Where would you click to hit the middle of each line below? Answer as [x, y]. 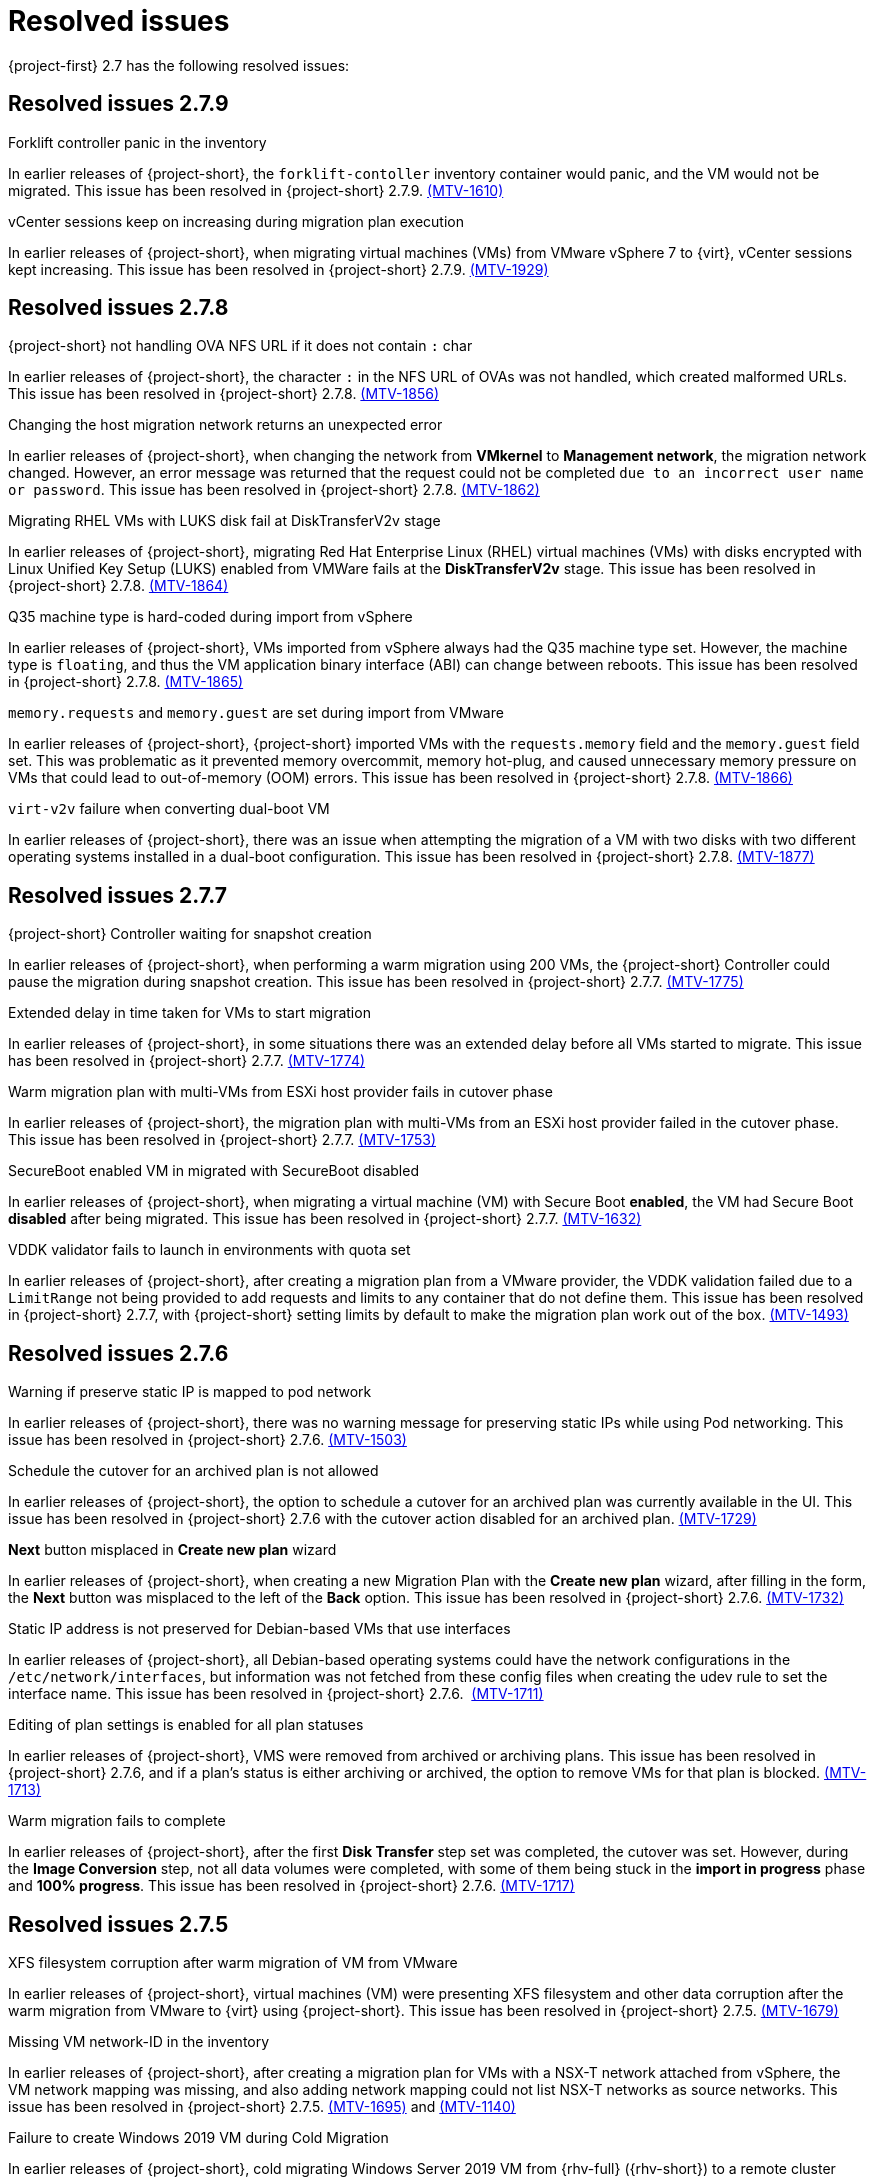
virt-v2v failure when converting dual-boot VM [169, 809]
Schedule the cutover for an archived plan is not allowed [193, 1471]
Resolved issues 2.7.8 [118, 308]
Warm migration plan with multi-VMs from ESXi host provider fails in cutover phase [280, 1092]
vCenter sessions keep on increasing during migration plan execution [236, 221]
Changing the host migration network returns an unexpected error [225, 425]
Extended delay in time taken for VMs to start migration [189, 1013]
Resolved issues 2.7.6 [118, 1353]
